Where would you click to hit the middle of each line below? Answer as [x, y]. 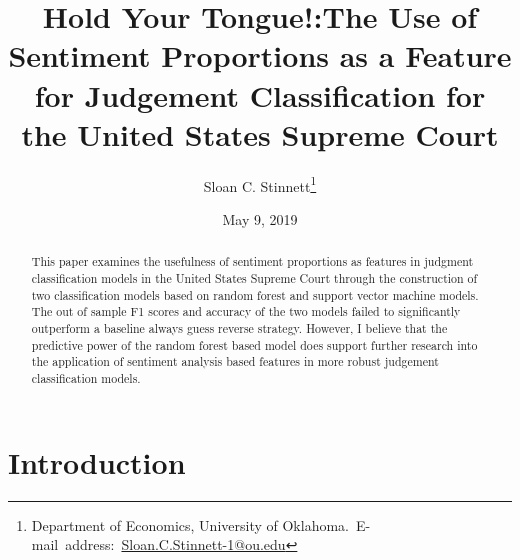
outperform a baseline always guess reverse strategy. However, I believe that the [239, 327]
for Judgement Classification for [260, 94]
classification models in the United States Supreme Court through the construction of [254, 277]
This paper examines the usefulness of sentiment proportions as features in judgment [252, 261]
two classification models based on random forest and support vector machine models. [255, 294]
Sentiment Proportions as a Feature [260, 55]
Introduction [97, 461]
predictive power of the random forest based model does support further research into [254, 344]
